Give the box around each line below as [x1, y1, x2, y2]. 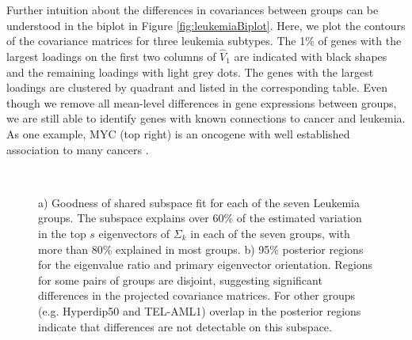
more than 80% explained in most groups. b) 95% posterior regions [38, 240, 364, 257]
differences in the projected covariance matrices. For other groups [38, 287, 356, 304]
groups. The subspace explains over [38, 210, 209, 226]
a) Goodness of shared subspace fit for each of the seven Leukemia [38, 194, 360, 210]
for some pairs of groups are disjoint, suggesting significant [38, 271, 322, 288]
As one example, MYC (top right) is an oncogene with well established [6, 125, 350, 142]
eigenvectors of [98, 225, 170, 241]
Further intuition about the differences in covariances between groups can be [6, 2, 379, 17]
